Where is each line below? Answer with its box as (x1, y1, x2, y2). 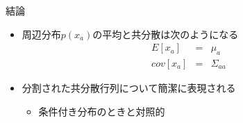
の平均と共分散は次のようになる (92, 26, 239, 41)
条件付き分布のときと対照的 (38, 104, 165, 118)
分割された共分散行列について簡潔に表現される (22, 81, 236, 95)
